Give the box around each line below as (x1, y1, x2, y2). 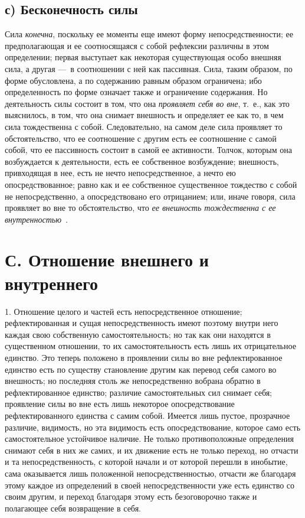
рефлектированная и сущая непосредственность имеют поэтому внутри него (5, 317, 278, 329)
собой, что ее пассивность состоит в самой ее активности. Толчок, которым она (5, 144, 292, 156)
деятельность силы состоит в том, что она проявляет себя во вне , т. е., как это (5, 97, 290, 109)
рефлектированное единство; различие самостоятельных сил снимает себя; (5, 386, 272, 398)
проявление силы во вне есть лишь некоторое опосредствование (5, 398, 235, 410)
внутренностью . (5, 213, 68, 225)
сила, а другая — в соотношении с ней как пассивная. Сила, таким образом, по (5, 62, 293, 74)
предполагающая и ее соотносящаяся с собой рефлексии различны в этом (5, 39, 269, 51)
